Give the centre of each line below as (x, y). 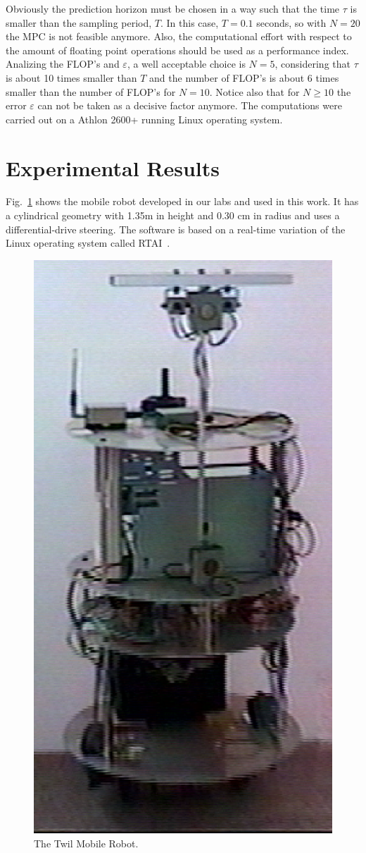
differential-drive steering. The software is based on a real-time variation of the (176, 229)
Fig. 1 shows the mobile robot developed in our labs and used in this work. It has (182, 201)
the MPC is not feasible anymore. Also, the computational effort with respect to (179, 36)
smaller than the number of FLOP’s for (91, 91)
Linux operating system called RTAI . (88, 243)
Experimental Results (113, 167)
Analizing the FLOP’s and (63, 64)
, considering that (313, 64)
